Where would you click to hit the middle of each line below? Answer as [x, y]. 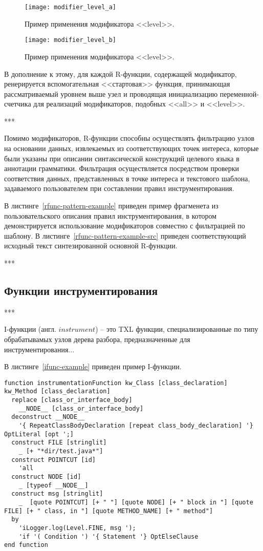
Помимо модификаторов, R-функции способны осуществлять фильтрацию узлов [129, 138]
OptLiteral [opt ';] [39, 434]
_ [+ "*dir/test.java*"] [61, 451]
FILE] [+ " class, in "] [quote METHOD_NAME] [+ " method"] [109, 511]
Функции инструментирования [81, 290]
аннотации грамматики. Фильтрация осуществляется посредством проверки [122, 168]
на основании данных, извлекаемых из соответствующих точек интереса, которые [131, 148]
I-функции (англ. [30, 329]
